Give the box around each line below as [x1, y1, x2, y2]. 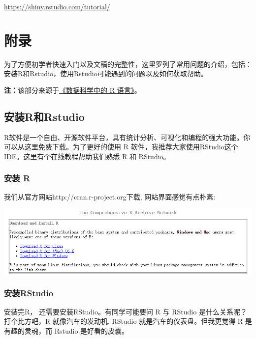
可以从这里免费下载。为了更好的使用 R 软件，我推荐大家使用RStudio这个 [4, 141, 238, 152]
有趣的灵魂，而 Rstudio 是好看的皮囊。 [4, 325, 129, 336]
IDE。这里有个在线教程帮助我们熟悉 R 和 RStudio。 [4, 151, 170, 161]
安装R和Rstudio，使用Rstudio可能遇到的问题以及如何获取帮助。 [4, 68, 208, 79]
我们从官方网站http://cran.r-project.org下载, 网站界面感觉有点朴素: [4, 191, 216, 201]
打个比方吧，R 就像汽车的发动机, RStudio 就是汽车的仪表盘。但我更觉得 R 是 [4, 316, 252, 326]
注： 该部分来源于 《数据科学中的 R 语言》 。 [4, 85, 141, 95]
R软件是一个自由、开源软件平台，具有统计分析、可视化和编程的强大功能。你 [4, 132, 251, 142]
